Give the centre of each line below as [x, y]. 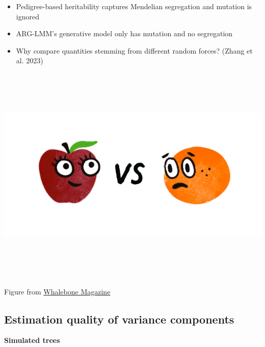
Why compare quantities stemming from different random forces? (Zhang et [134, 50]
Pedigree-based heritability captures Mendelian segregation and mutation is [134, 6]
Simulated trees [32, 340]
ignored [28, 16]
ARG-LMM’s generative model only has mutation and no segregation [124, 33]
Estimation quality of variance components [119, 319]
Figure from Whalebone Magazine [57, 291]
